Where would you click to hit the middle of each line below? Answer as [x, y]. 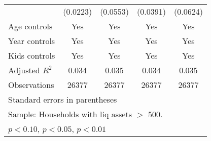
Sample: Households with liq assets [70, 114]
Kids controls [32, 55]
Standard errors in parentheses [63, 99]
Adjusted [24, 70]
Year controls [32, 41]
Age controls [30, 26]
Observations [31, 85]
